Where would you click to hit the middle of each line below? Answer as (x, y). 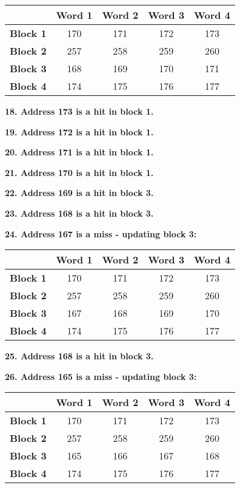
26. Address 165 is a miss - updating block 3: (101, 376)
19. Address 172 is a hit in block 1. (79, 131)
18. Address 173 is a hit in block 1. (79, 111)
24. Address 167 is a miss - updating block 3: (101, 233)
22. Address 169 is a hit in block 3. (79, 193)
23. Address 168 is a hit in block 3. (79, 213)
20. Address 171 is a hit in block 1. (79, 152)
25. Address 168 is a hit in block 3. (79, 356)
